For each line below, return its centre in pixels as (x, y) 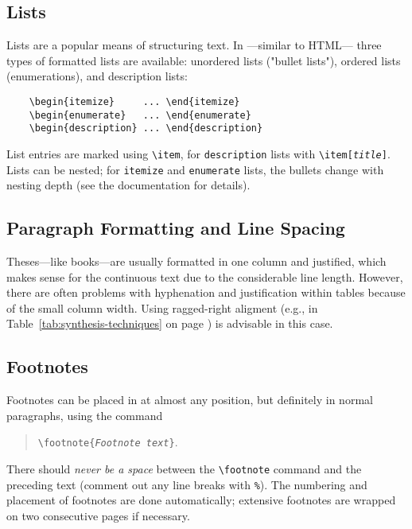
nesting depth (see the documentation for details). (128, 185)
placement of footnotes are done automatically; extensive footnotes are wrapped (201, 500)
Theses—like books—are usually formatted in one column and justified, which (196, 261)
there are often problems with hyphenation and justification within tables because (206, 292)
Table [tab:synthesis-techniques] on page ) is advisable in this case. (170, 323)
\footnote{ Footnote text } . (108, 442)
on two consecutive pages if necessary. (98, 515)
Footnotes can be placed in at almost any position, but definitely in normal (190, 400)
